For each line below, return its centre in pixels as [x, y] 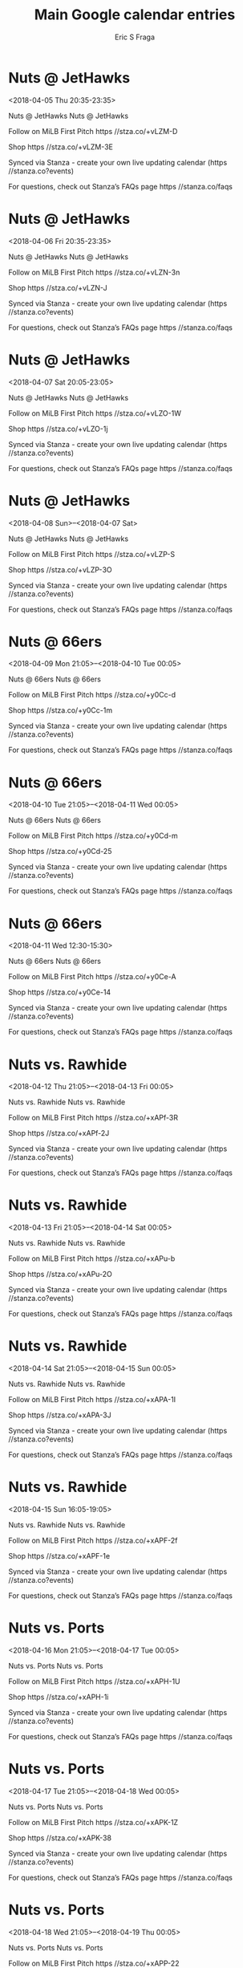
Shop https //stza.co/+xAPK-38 [60, 1838]
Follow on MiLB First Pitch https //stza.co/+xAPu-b [92, 1258]
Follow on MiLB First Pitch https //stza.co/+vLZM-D [93, 131]
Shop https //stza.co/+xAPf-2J [59, 1133]
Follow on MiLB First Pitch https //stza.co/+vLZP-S [92, 554]
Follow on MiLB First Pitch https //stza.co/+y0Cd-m [93, 836]
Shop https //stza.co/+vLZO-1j [58, 429]
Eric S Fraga [135, 37]
